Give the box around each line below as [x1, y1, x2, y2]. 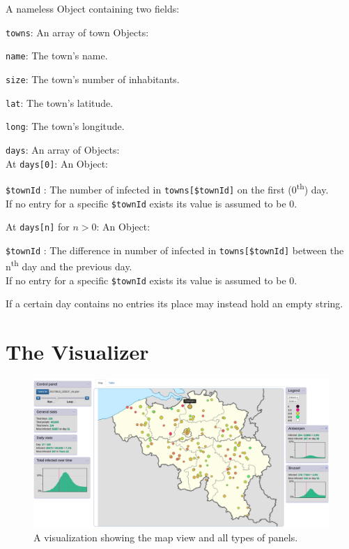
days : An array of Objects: [6, 142, 120, 156]
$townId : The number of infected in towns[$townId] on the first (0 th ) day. [6, 180, 329, 196]
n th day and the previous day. [6, 257, 132, 274]
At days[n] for [6, 219, 70, 234]
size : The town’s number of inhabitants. [6, 71, 180, 86]
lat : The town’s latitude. [6, 95, 114, 110]
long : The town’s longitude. [6, 119, 125, 133]
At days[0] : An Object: [6, 156, 108, 170]
